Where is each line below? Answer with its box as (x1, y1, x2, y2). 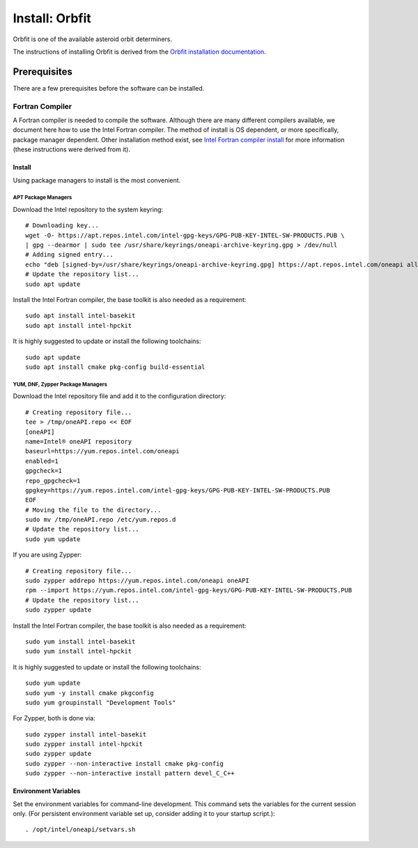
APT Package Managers (13, 194, 72, 202)
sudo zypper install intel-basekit (25, 730, 147, 739)
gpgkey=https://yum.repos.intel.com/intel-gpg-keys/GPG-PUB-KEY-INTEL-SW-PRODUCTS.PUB (25, 486, 330, 494)
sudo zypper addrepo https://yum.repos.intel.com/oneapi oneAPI (25, 577, 250, 585)
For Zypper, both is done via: (13, 714, 95, 722)
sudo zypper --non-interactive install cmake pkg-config (25, 759, 224, 767)
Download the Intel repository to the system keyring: (13, 205, 164, 213)
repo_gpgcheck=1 (25, 476, 81, 485)
